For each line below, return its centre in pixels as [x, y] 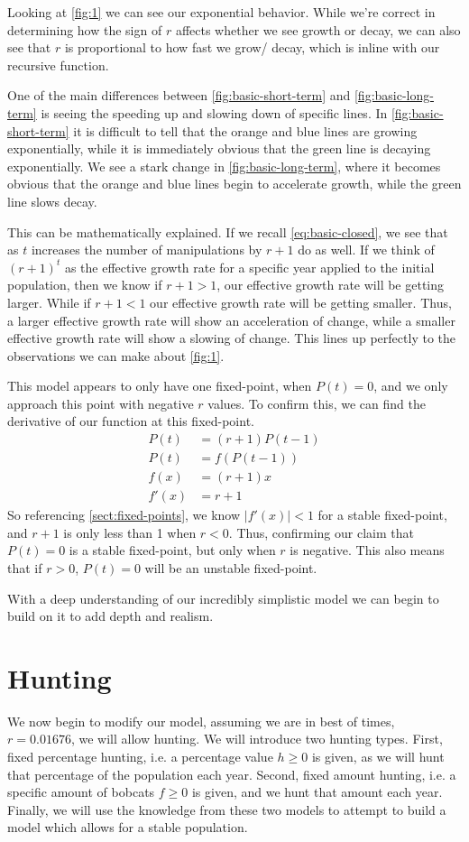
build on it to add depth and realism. [110, 616]
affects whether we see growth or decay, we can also [318, 29]
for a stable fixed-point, [382, 515]
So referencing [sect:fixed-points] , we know [124, 515]
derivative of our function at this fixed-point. [131, 421]
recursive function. [58, 65]
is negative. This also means [367, 550]
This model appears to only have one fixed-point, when [160, 386]
